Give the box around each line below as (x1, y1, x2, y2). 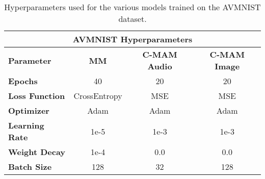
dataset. (118, 13, 147, 24)
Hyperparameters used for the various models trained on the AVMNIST (4, 1, 261, 13)
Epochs (8, 75, 38, 87)
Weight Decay (8, 146, 66, 158)
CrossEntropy (73, 90, 122, 101)
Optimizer (8, 105, 49, 116)
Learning (8, 119, 44, 131)
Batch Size (8, 161, 52, 172)
